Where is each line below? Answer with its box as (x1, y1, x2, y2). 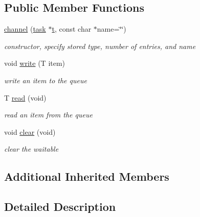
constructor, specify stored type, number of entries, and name (4, 40, 196, 51)
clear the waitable (4, 143, 59, 154)
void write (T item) (4, 58, 65, 68)
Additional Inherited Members (4, 168, 169, 184)
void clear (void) (4, 126, 56, 137)
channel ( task (4, 23, 46, 34)
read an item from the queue (4, 109, 93, 120)
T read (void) (4, 92, 47, 103)
